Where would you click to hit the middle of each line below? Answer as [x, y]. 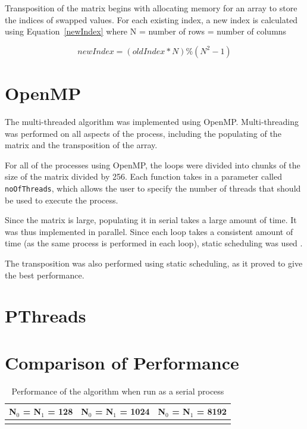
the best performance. [45, 275]
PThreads [46, 316]
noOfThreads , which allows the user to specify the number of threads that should [153, 188]
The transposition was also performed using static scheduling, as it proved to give [154, 263]
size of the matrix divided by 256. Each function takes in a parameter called [143, 176]
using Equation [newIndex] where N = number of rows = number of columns [146, 31]
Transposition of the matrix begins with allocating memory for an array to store [151, 8]
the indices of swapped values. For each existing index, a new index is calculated [151, 19]
